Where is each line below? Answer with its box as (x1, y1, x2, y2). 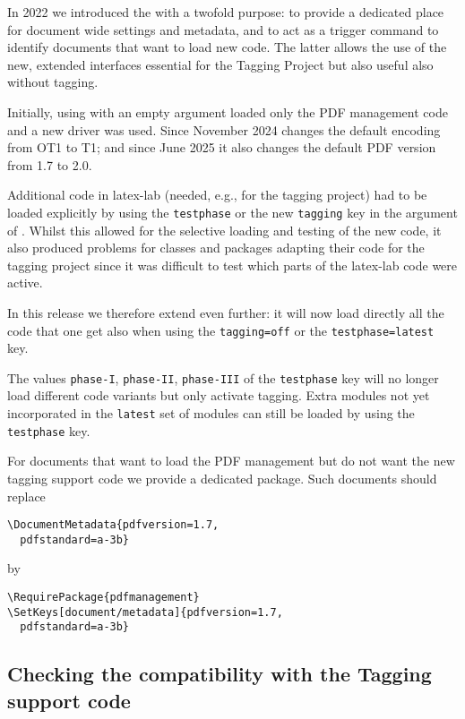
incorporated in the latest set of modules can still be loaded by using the (7, 404, 415, 423)
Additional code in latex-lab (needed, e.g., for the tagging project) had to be (7, 185, 427, 204)
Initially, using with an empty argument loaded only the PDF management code (7, 102, 448, 121)
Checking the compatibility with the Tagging (7, 660, 432, 688)
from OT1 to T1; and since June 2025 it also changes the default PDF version (7, 138, 436, 157)
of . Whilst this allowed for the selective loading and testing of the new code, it (7, 220, 442, 239)
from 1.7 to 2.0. (7, 155, 92, 174)
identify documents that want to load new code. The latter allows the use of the (7, 38, 447, 56)
